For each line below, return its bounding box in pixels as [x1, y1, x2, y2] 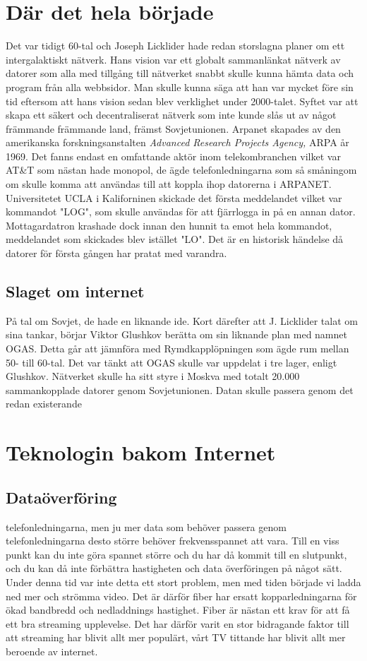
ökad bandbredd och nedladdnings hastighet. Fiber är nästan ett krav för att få [6, 602, 350, 617]
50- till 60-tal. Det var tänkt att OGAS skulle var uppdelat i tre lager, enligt [6, 355, 337, 369]
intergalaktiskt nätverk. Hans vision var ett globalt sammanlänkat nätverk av [6, 52, 341, 66]
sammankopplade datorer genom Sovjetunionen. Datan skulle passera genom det [6, 382, 354, 397]
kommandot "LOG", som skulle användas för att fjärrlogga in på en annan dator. [6, 204, 356, 219]
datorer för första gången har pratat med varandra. [6, 246, 227, 261]
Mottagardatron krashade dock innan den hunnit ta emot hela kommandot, [6, 218, 332, 232]
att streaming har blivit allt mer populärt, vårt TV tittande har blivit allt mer [6, 630, 346, 645]
